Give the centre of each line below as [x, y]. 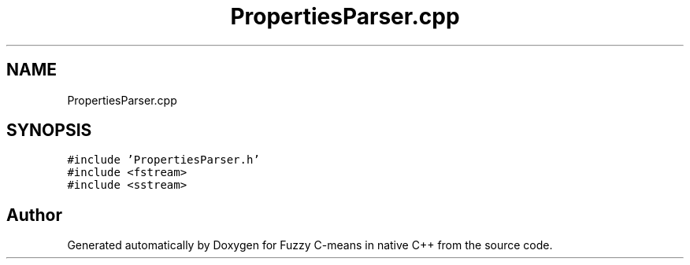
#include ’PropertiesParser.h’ [163, 160]
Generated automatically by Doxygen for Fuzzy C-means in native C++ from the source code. [310, 245]
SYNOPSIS [49, 131]
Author [34, 215]
